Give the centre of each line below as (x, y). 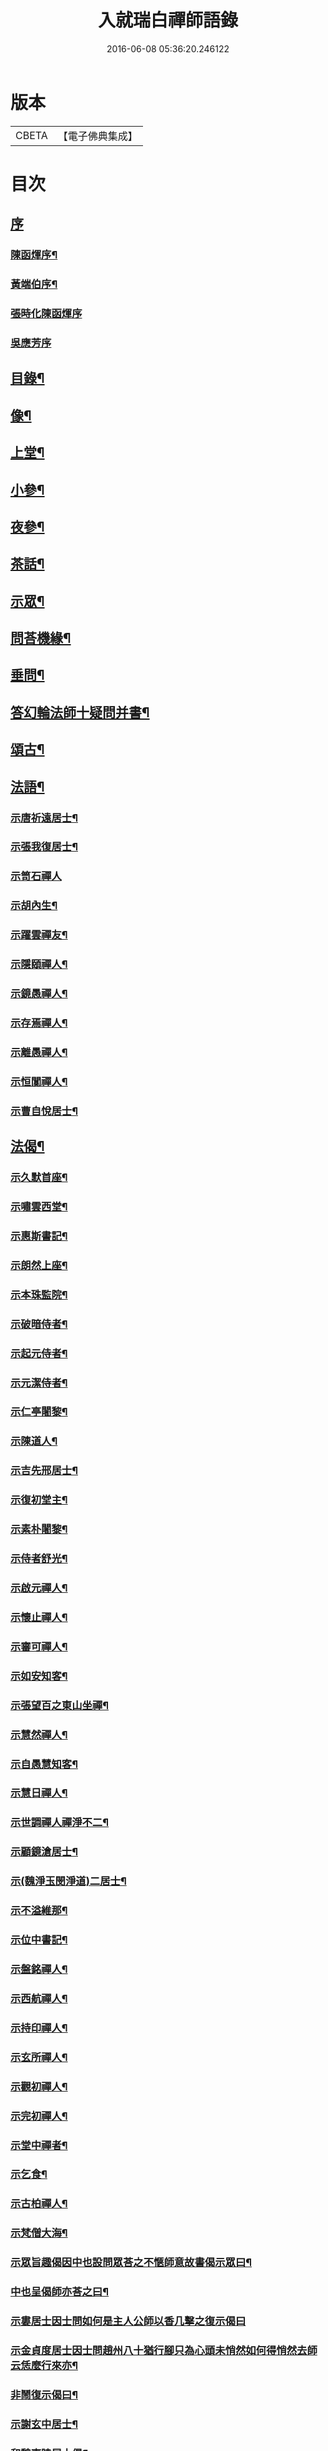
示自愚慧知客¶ (44, 1764)
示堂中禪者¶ (39, 2145)
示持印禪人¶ (39, 2028)
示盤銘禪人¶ (39, 1969)
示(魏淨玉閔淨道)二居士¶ (68, 1881)
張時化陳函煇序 (46, 314)
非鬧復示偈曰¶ (44, 2394)
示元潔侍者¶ (39, 1383)
